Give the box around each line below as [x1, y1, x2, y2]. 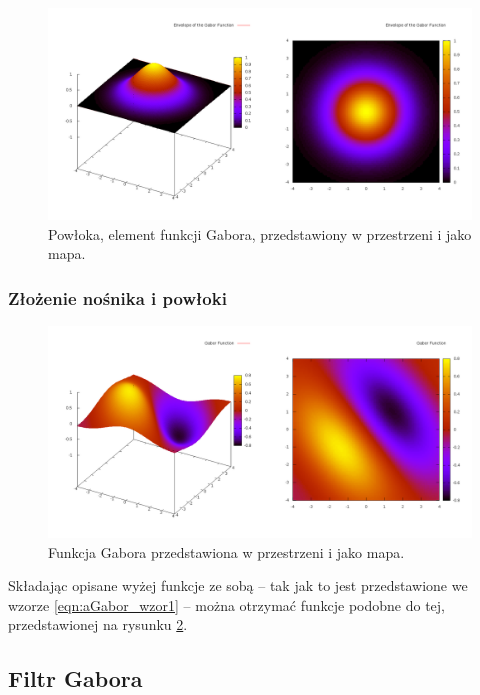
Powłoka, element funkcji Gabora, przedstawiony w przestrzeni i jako [48, 223, 472, 244]
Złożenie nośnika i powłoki [8, 285, 227, 310]
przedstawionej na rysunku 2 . [8, 614, 188, 635]
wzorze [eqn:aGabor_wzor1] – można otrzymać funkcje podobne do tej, [8, 594, 445, 615]
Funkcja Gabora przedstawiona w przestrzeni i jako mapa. [48, 541, 405, 562]
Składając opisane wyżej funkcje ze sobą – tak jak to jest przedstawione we [8, 575, 468, 596]
